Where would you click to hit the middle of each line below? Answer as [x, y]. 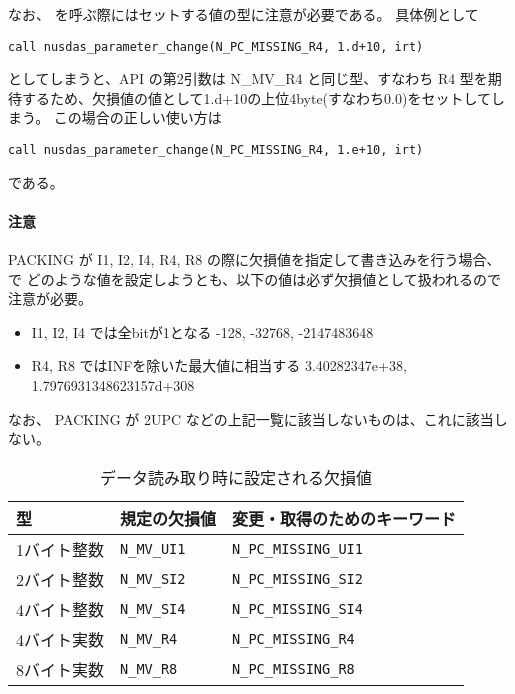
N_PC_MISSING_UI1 [297, 548]
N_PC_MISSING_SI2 [297, 578]
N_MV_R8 [149, 668]
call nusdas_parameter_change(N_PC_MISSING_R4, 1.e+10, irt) [216, 150]
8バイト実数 [60, 669]
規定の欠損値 [168, 518]
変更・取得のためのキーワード [344, 518]
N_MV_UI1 [153, 548]
